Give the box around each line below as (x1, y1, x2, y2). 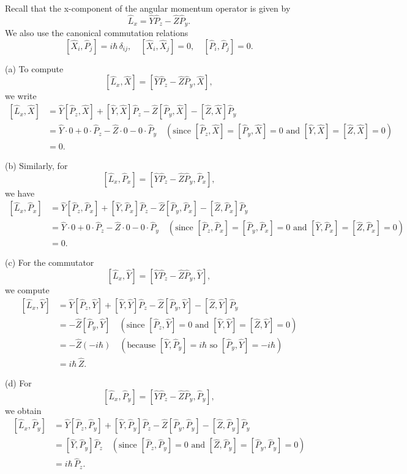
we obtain (5, 404, 42, 416)
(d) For (5, 376, 32, 389)
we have (5, 186, 35, 199)
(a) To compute (5, 62, 64, 75)
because (127, 340, 156, 350)
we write (5, 89, 37, 102)
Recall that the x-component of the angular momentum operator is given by (5, 2, 291, 14)
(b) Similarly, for (5, 159, 68, 172)
